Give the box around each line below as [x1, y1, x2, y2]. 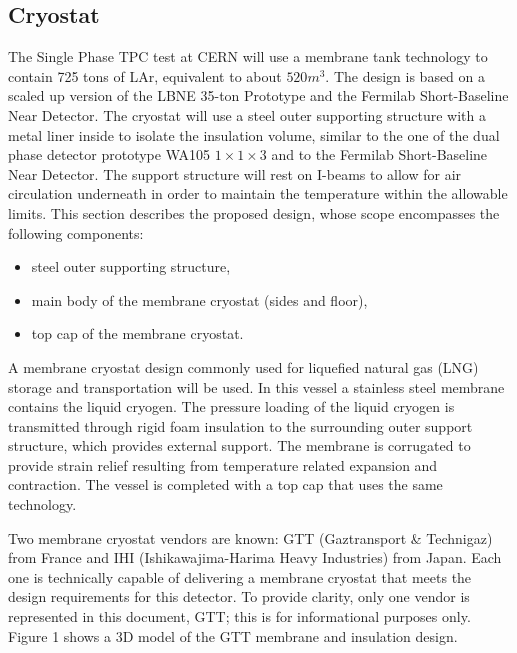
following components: [8, 222, 144, 243]
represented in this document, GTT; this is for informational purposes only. [8, 606, 471, 627]
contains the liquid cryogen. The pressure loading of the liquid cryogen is [8, 396, 455, 417]
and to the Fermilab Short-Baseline [271, 144, 488, 165]
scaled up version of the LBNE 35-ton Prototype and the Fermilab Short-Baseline [8, 85, 509, 106]
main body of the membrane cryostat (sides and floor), [31, 289, 368, 310]
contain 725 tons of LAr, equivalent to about [8, 65, 282, 86]
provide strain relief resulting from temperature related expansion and [8, 454, 438, 475]
